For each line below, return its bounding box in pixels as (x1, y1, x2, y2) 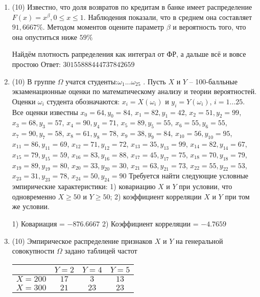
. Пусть (143, 76, 166, 86)
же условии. (12, 201, 50, 212)
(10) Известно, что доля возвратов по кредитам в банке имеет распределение (12, 2, 252, 12)
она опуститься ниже (12, 31, 77, 42)
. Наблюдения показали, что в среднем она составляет (83, 11, 252, 22)
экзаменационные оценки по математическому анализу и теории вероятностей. (12, 86, 257, 97)
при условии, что (179, 181, 232, 192)
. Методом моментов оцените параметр (42, 21, 164, 32)
